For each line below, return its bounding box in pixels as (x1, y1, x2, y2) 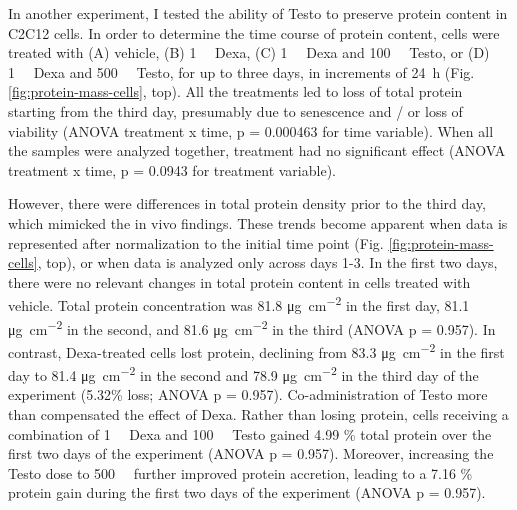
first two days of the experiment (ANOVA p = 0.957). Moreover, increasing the (8, 443, 494, 464)
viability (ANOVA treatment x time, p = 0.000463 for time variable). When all (8, 120, 494, 141)
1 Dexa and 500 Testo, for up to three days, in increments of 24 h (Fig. (8, 61, 475, 82)
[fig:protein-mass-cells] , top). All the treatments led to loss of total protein (8, 81, 463, 102)
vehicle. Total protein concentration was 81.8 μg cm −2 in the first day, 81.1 (8, 292, 470, 315)
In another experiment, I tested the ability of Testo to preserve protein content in (8, 3, 508, 23)
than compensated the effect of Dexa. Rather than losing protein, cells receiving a (8, 403, 509, 424)
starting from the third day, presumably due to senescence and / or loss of (8, 100, 463, 121)
